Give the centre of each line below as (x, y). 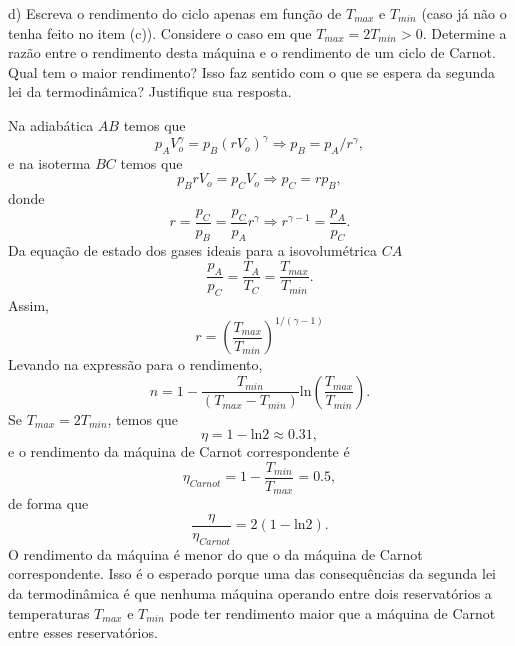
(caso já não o (464, 13)
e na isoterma (49, 162)
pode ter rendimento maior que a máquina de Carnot (332, 612)
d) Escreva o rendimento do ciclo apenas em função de (175, 13)
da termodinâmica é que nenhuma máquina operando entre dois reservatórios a (250, 592)
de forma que (48, 503)
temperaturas (49, 612)
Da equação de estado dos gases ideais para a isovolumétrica (192, 250)
